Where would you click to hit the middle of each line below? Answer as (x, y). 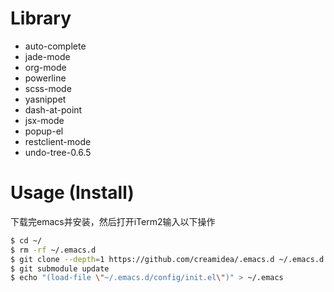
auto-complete (55, 46)
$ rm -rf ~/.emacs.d (53, 250)
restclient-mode (58, 141)
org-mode (45, 67)
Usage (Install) (72, 193)
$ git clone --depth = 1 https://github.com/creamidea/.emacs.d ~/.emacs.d (167, 259)
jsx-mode (44, 120)
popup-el (44, 131)
